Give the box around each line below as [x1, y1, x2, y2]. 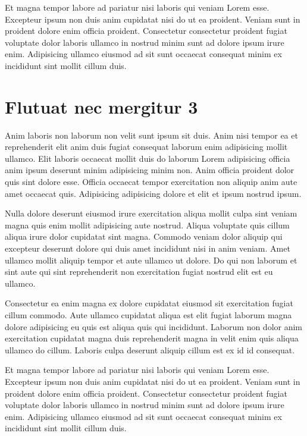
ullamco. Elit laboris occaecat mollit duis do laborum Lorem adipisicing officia [5, 152, 290, 164]
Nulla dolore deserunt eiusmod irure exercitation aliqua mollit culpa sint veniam [5, 207, 297, 219]
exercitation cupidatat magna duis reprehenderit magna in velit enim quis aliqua [5, 332, 299, 344]
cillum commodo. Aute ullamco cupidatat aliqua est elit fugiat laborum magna [5, 309, 292, 321]
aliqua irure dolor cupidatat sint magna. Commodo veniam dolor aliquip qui [5, 230, 283, 243]
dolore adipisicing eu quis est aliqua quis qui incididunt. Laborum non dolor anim [5, 320, 303, 333]
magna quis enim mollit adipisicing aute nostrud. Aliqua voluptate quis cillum [5, 218, 290, 231]
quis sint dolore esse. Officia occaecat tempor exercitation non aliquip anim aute [5, 175, 297, 188]
